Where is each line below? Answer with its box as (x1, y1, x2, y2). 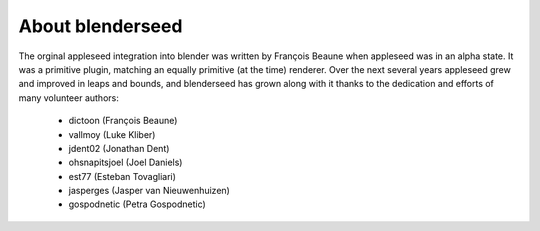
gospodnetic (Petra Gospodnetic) (68, 198, 207, 210)
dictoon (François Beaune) (68, 115, 178, 127)
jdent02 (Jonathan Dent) (68, 142, 170, 154)
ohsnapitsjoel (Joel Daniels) (68, 156, 183, 169)
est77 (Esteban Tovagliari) (68, 170, 177, 182)
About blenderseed (18, 15, 183, 37)
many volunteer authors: (18, 91, 119, 104)
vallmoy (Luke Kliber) (68, 128, 156, 140)
